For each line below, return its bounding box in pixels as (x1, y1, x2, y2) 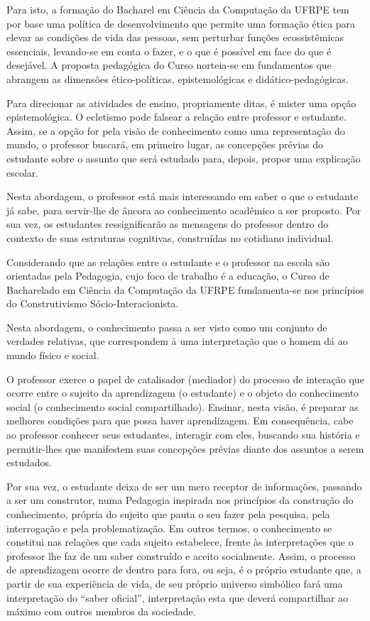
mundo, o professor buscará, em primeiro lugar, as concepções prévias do (6, 137, 323, 152)
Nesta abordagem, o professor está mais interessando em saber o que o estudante (6, 189, 359, 204)
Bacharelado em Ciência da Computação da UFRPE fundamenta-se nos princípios (6, 282, 364, 297)
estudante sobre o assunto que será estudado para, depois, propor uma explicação (6, 150, 361, 165)
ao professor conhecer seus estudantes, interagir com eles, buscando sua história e (6, 427, 360, 442)
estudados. (6, 455, 52, 470)
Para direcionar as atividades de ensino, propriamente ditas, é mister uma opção (6, 95, 357, 110)
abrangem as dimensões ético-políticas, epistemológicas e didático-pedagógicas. (6, 71, 349, 86)
